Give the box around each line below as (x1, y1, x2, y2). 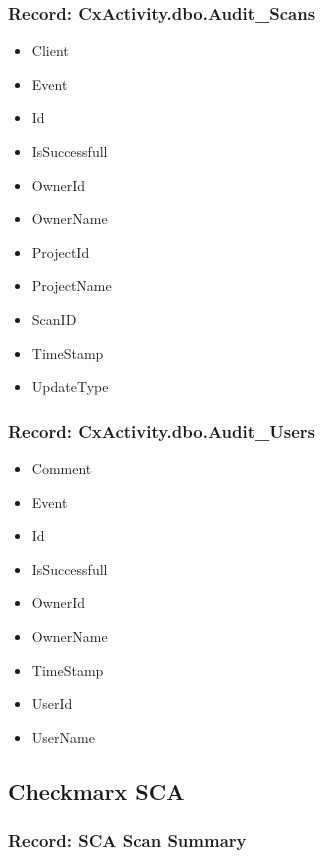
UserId (31, 693, 73, 714)
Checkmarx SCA (8, 775, 185, 806)
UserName (31, 726, 95, 747)
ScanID (31, 308, 77, 329)
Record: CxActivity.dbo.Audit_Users (8, 418, 315, 443)
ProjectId (31, 241, 90, 262)
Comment (31, 457, 92, 478)
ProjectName (31, 275, 112, 296)
